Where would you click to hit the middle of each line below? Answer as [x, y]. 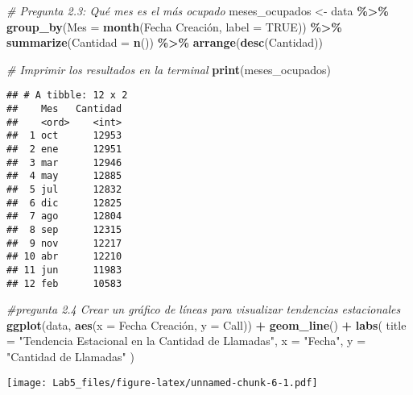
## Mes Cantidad [64, 109]
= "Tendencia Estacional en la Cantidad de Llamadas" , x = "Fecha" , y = [186, 341]
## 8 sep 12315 [64, 229]
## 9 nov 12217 [64, 243]
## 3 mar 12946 [64, 162]
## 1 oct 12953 [64, 136]
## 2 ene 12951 [64, 149]
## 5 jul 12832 [64, 189]
